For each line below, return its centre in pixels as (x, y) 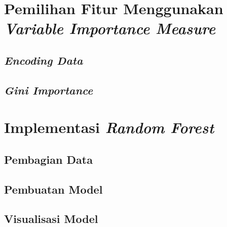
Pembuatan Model (53, 189)
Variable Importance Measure (110, 28)
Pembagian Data (48, 159)
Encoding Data (44, 60)
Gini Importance (49, 90)
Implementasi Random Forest (109, 127)
